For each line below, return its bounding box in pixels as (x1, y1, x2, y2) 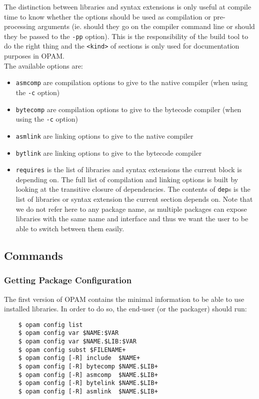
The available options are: (4, 60, 83, 71)
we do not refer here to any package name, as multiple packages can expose (15, 203, 247, 214)
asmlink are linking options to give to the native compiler (15, 130, 193, 141)
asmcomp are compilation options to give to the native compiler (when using (15, 77, 248, 88)
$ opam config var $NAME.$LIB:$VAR (18, 338, 136, 345)
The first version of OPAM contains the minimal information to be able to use (4, 293, 244, 304)
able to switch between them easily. (15, 223, 124, 233)
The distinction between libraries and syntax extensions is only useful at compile (4, 2, 251, 12)
